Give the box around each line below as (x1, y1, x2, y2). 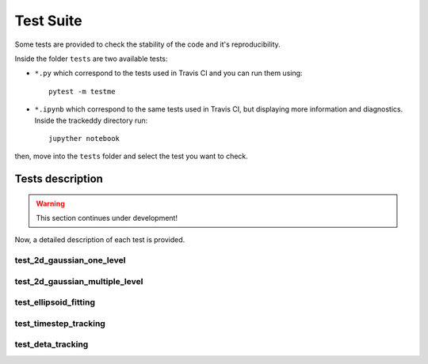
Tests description (14, 173, 103, 186)
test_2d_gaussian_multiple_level (14, 275, 143, 286)
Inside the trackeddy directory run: (34, 116, 148, 125)
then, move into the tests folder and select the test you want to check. (14, 151, 249, 161)
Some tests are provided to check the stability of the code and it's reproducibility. (14, 40, 281, 49)
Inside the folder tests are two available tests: (14, 54, 168, 63)
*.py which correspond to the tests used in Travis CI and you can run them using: (34, 68, 303, 78)
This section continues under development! (36, 214, 178, 223)
